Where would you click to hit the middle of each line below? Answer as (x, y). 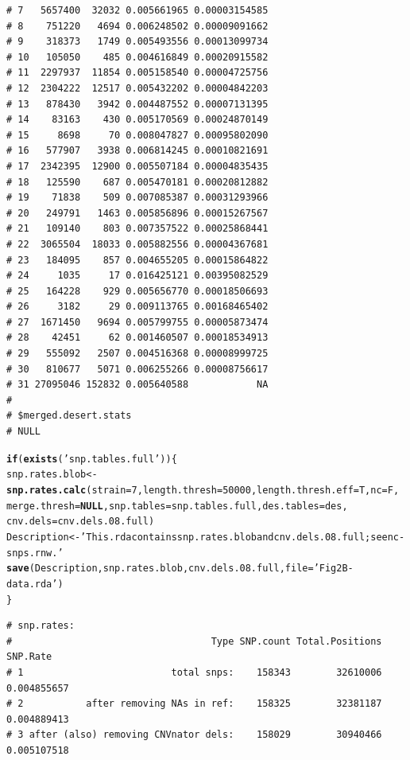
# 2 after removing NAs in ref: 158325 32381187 (194, 704)
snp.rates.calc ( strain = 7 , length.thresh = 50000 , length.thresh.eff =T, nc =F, (203, 490)
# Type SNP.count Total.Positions (194, 641)
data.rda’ (32, 584)
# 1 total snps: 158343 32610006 (194, 672)
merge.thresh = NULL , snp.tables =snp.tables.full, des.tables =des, (177, 506)
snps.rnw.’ (35, 553)
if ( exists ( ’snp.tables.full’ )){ (92, 459)
